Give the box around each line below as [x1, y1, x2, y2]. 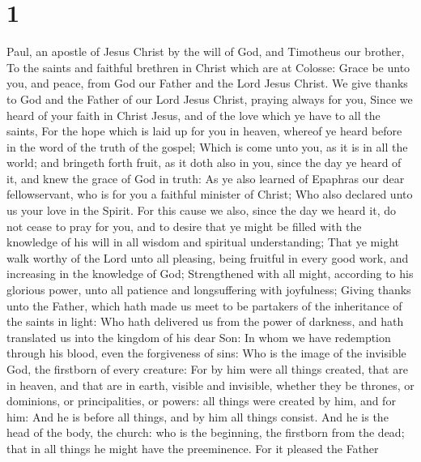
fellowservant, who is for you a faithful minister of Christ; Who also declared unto [6, 186, 413, 203]
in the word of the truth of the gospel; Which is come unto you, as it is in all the [6, 138, 408, 155]
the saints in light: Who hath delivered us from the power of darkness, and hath [6, 313, 404, 330]
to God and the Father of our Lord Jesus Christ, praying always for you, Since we [6, 90, 413, 107]
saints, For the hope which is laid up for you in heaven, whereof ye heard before [6, 122, 402, 139]
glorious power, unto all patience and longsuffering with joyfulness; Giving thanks [6, 281, 411, 298]
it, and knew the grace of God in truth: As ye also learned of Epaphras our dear [6, 169, 405, 186]
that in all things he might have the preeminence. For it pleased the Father [6, 439, 379, 456]
